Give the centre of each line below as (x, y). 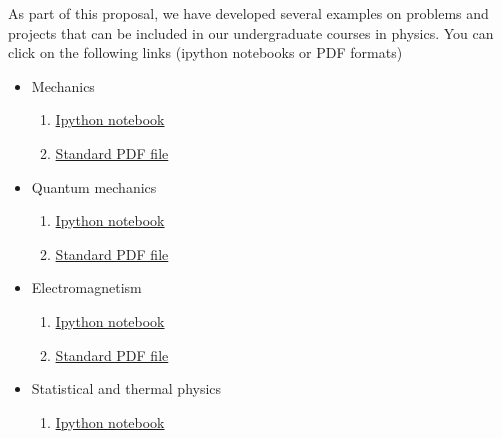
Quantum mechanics (94, 186)
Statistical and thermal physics (126, 388)
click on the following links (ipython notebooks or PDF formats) (205, 52)
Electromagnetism (86, 287)
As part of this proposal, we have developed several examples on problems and (248, 13)
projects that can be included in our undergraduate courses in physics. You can (251, 32)
